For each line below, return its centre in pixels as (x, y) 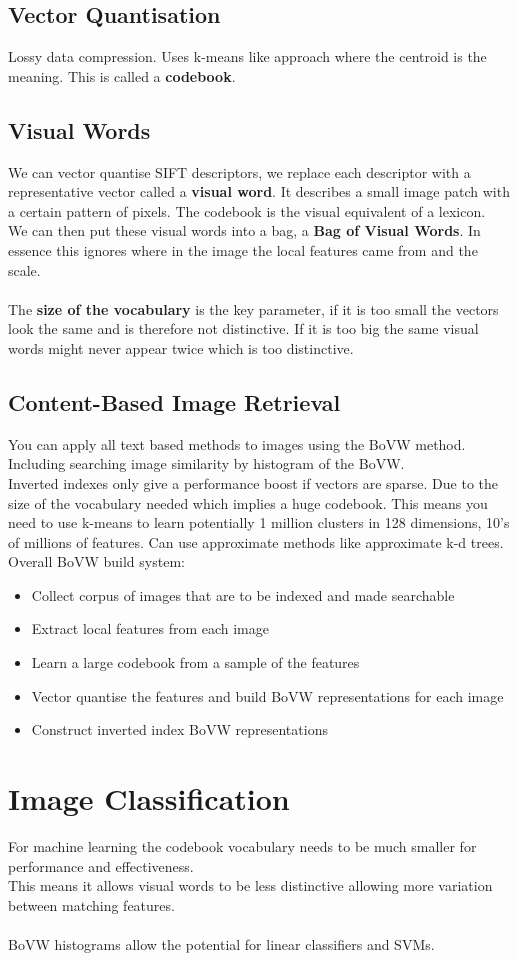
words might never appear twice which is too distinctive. (181, 347)
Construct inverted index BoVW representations (179, 729)
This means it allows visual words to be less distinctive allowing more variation (250, 885)
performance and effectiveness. (101, 865)
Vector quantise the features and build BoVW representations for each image (267, 695)
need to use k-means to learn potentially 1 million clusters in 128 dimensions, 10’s (259, 522)
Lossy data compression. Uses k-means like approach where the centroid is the (247, 56)
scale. (24, 269)
